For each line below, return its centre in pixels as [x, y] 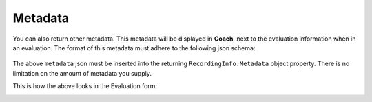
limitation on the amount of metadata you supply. [82, 73]
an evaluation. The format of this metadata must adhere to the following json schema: [134, 48]
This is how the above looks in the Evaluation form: [85, 86]
